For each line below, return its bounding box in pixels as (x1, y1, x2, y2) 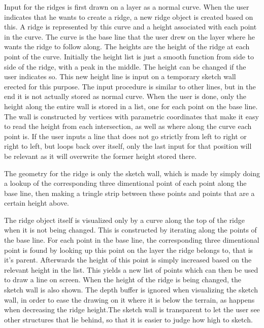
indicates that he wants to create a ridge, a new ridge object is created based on (4, 11, 253, 22)
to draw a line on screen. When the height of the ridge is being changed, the (4, 274, 241, 285)
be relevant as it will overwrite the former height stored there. (4, 150, 197, 161)
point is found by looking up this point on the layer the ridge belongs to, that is (4, 244, 253, 255)
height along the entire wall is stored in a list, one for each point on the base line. (4, 101, 258, 111)
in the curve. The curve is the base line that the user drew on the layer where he (4, 31, 255, 42)
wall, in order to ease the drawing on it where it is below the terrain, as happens (4, 294, 255, 305)
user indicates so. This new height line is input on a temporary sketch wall (4, 71, 236, 82)
